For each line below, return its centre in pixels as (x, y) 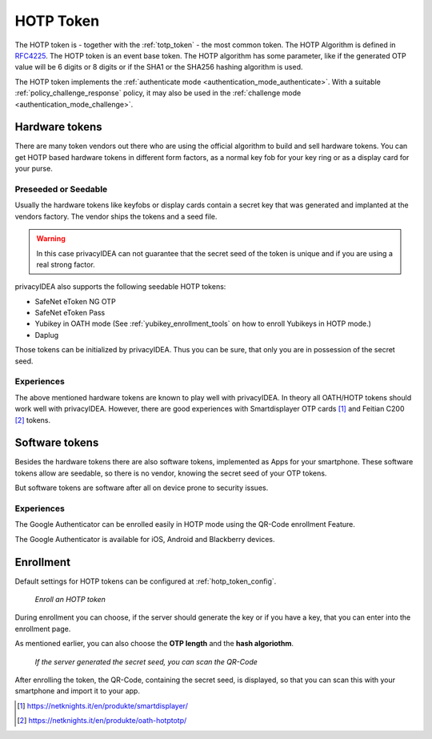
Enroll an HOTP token (70, 600)
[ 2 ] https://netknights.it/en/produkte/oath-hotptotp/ (102, 721)
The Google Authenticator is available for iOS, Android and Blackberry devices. (145, 539)
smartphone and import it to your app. (77, 691)
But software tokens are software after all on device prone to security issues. (142, 488)
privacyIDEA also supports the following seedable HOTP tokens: (120, 287)
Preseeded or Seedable (61, 189)
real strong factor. (66, 264)
